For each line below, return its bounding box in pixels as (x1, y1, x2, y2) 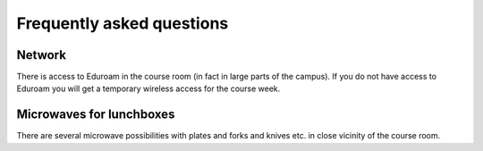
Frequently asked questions (16, 13, 229, 33)
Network (16, 47, 67, 63)
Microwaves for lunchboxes (16, 107, 175, 122)
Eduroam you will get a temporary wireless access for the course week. (16, 83, 281, 94)
